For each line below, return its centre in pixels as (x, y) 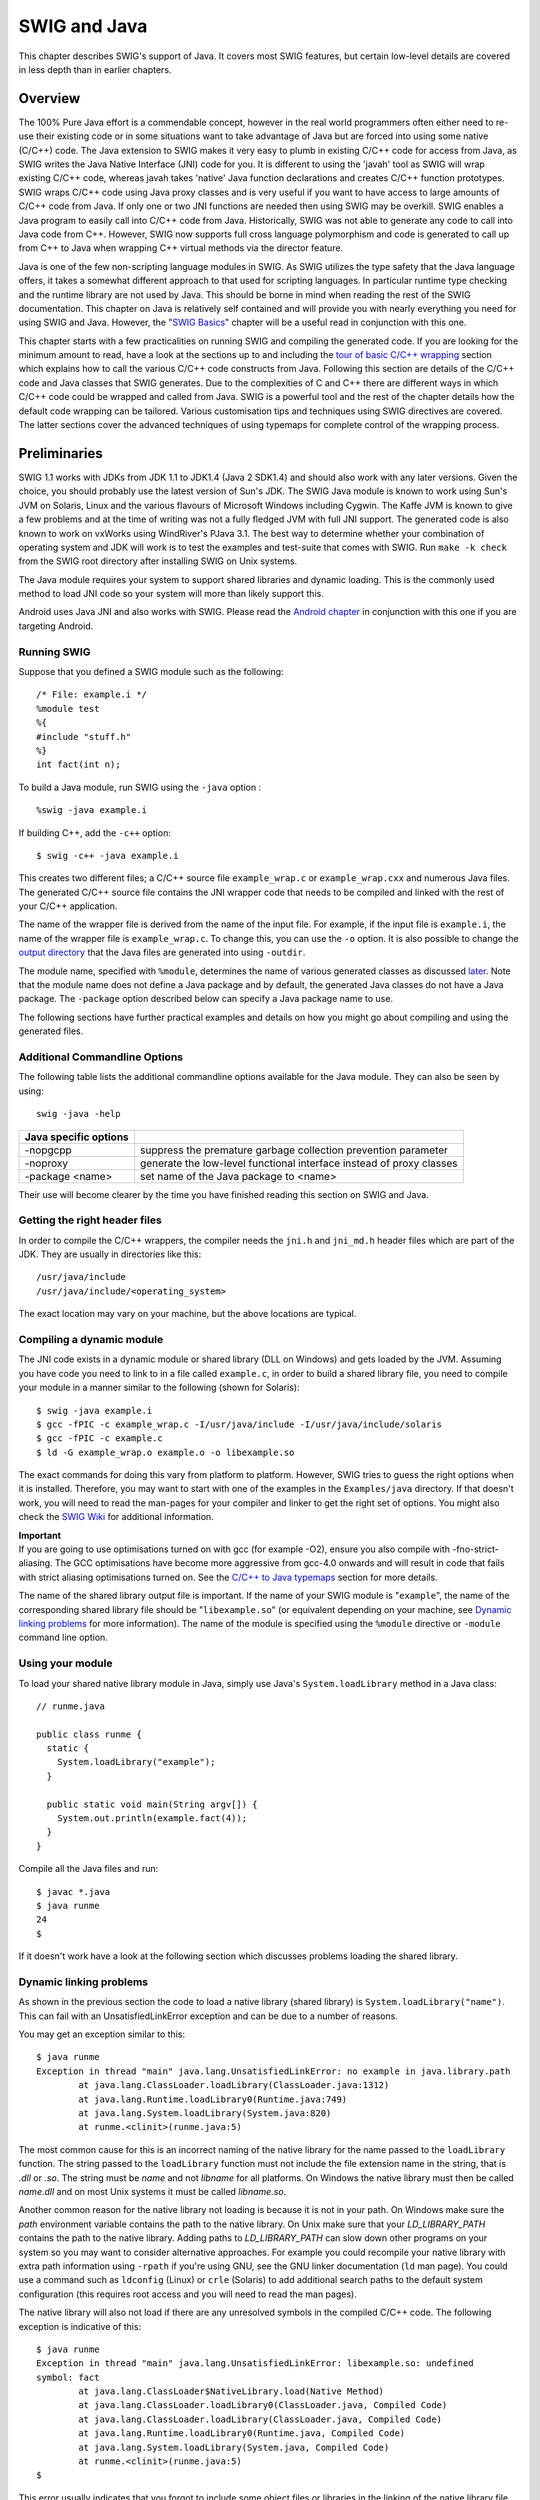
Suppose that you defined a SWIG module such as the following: (151, 671)
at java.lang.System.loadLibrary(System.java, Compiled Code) (234, 2447)
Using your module (65, 1663)
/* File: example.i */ (92, 694)
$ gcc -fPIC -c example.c (100, 1438)
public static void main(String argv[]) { (152, 1804)
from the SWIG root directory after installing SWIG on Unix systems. (158, 561)
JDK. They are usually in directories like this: (110, 1254)
